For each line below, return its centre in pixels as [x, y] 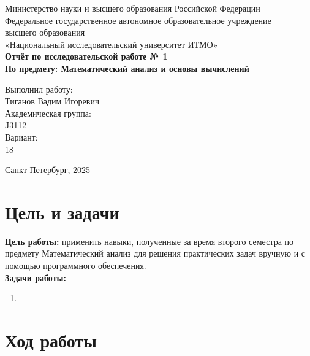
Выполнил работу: [39, 89]
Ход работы [51, 340]
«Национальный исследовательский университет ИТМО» [112, 44]
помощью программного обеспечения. [76, 265]
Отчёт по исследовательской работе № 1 [86, 56]
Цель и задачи [62, 211]
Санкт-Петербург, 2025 [47, 170]
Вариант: [21, 137]
